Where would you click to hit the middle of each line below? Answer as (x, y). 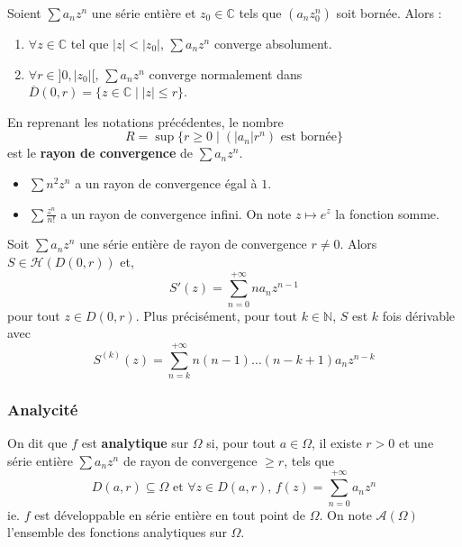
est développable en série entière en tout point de (170, 514)
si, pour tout (241, 443)
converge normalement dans (226, 73)
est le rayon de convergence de (100, 153)
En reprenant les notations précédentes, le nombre (145, 121)
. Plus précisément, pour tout (217, 315)
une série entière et (144, 13)
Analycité (43, 409)
